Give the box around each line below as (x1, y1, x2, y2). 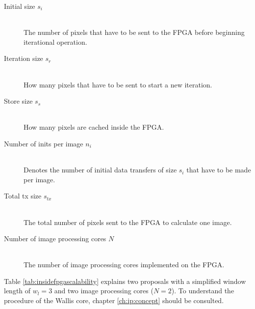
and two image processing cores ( (54, 285, 153, 296)
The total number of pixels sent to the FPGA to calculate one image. (24, 217, 232, 227)
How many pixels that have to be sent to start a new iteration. (24, 79, 212, 89)
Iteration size (4, 53, 43, 63)
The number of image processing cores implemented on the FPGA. (24, 259, 225, 270)
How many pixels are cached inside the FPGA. (24, 122, 164, 132)
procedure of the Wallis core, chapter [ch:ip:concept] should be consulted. (4, 295, 224, 306)
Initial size (4, 1, 35, 11)
